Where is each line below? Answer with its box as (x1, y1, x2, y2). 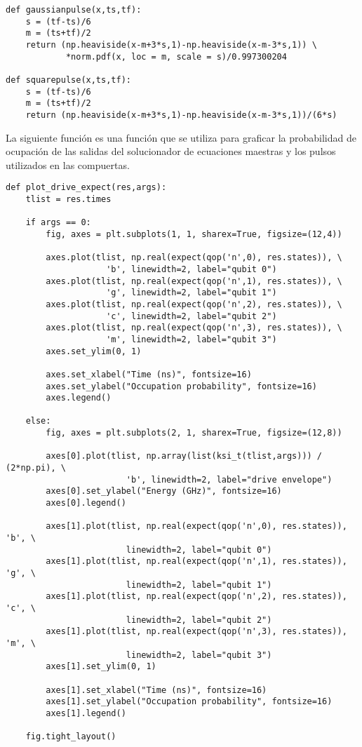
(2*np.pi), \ (6, 463, 66, 473)
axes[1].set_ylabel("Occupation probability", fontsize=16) (46, 696, 333, 707)
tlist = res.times (25, 194, 112, 204)
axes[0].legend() (46, 498, 126, 509)
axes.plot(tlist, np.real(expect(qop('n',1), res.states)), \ (46, 276, 342, 286)
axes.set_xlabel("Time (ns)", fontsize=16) (46, 369, 252, 379)
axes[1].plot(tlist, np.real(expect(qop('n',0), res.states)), (46, 521, 347, 532)
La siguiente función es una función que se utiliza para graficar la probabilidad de (6, 130, 356, 144)
